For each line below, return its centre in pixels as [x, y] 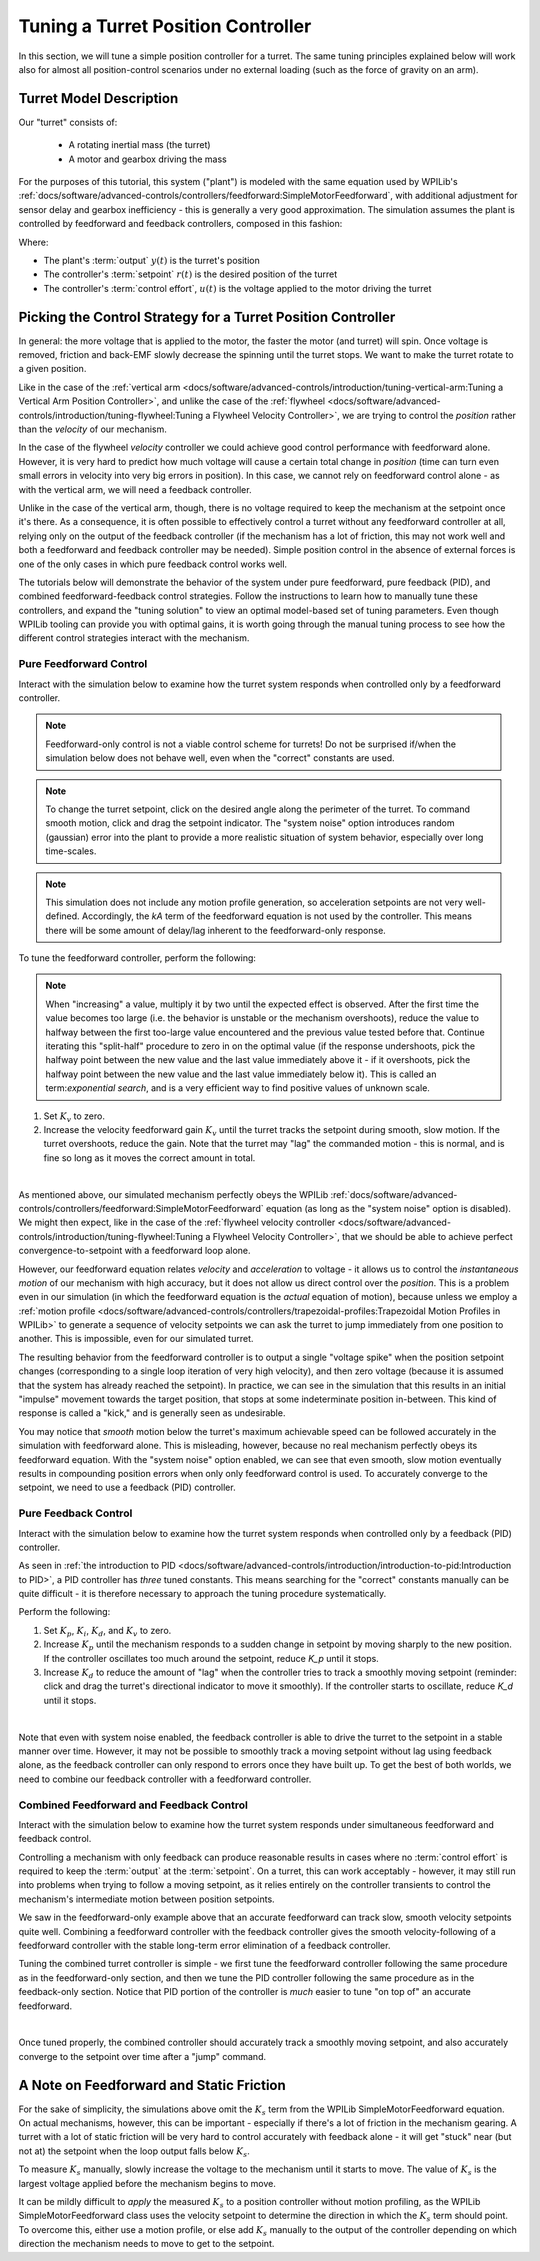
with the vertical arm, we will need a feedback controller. [135, 489]
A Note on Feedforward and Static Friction [152, 2085]
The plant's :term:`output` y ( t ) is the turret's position [151, 260]
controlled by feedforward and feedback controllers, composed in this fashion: [180, 224]
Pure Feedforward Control [83, 664]
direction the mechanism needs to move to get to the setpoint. [146, 2244]
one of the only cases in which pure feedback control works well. [153, 564]
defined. [62, 916]
